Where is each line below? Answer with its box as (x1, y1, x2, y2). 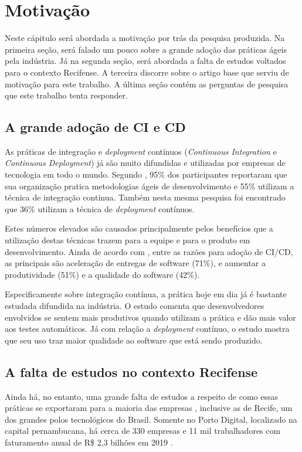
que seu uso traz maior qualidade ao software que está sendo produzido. (5, 334, 263, 346)
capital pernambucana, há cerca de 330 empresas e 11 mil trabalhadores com (5, 424, 281, 437)
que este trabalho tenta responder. (5, 89, 128, 101)
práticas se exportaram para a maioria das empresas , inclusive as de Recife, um (5, 402, 293, 414)
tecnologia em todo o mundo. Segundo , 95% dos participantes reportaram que (5, 168, 287, 181)
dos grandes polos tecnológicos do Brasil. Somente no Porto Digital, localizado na (5, 413, 297, 425)
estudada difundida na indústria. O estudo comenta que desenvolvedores (5, 300, 264, 312)
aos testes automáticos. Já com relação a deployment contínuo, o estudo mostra (5, 322, 290, 335)
